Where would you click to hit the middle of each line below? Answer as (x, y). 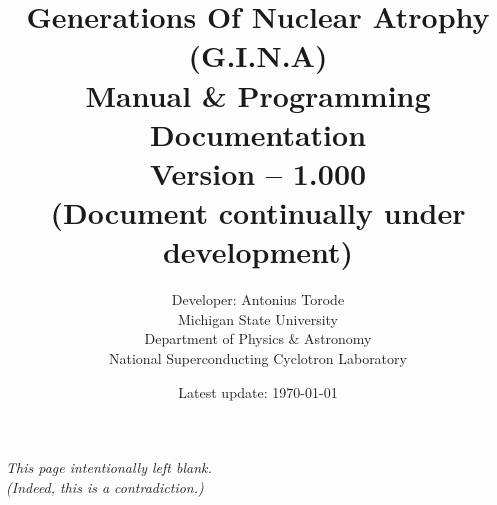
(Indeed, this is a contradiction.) (105, 486)
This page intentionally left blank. (109, 467)
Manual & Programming (258, 94)
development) (258, 251)
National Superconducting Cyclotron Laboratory (258, 358)
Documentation (258, 133)
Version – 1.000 (258, 172)
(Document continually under (258, 212)
